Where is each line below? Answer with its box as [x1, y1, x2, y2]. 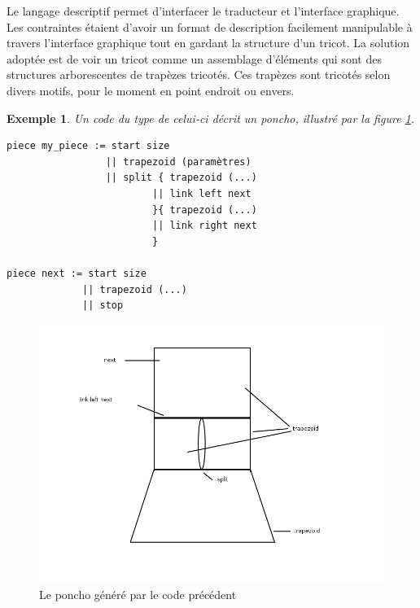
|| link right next [151, 220, 257, 232]
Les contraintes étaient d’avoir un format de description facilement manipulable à [7, 18, 413, 35]
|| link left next [151, 187, 252, 199]
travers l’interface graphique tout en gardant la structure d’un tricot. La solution [7, 34, 410, 51]
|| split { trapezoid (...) [105, 172, 257, 184]
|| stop [82, 300, 124, 312]
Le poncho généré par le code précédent [39, 586, 237, 603]
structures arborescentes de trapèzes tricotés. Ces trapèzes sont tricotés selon [7, 66, 391, 83]
